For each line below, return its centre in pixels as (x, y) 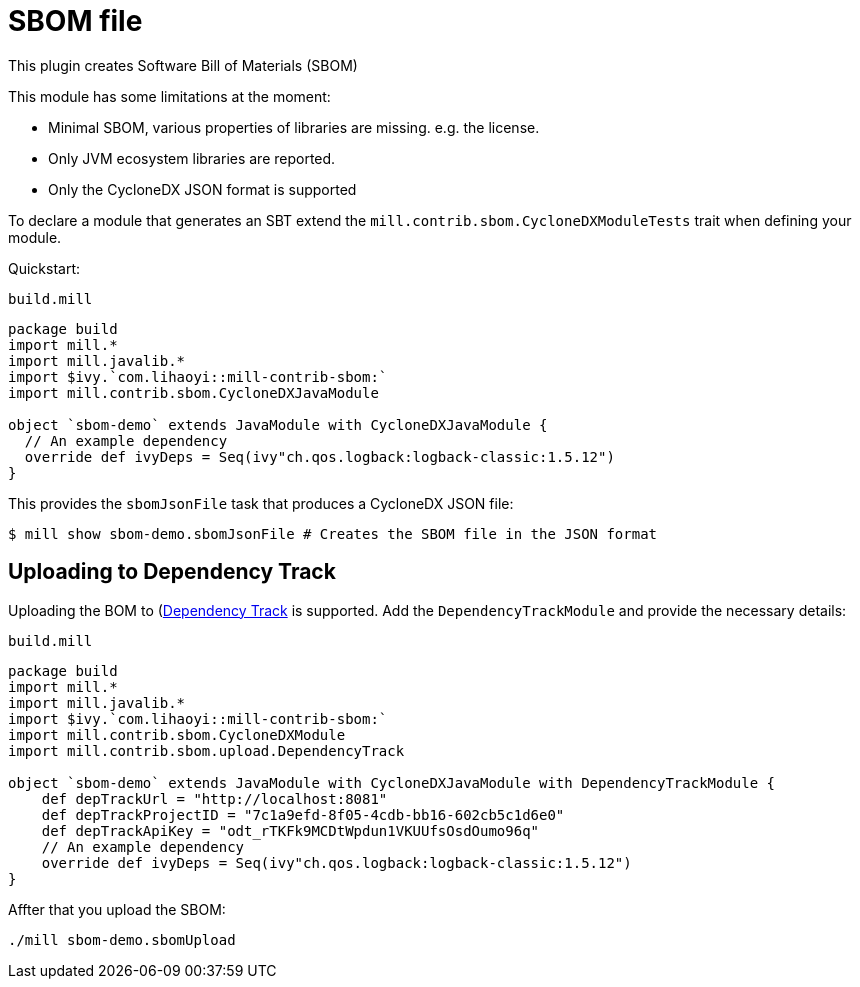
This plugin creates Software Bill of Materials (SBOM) (183, 65)
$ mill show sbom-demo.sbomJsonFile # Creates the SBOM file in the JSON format (333, 533)
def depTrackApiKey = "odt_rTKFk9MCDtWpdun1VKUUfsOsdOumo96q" (290, 830)
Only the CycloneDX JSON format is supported (202, 189)
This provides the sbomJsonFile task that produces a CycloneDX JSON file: (261, 503)
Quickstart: (44, 268)
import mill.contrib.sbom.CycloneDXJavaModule (193, 392)
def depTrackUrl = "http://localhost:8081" (214, 798)
